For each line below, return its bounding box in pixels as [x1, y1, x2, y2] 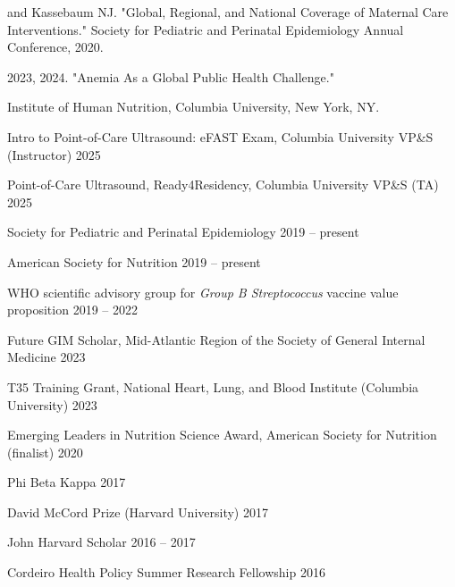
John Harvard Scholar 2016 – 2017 [7, 532, 196, 551]
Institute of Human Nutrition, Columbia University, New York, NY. [7, 97, 380, 116]
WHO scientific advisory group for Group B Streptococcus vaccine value [7, 282, 399, 301]
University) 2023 [7, 395, 97, 414]
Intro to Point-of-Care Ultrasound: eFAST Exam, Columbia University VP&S [7, 127, 434, 146]
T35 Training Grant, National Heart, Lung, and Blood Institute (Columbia [7, 377, 419, 396]
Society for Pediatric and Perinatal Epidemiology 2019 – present [7, 222, 359, 241]
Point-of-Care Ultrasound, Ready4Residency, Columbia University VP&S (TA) [7, 175, 439, 194]
